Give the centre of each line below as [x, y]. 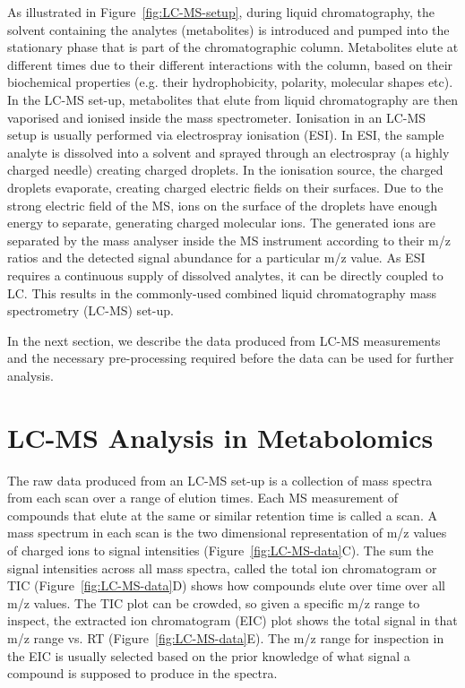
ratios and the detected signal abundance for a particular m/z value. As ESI [216, 258]
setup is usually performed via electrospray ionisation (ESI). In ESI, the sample [226, 135]
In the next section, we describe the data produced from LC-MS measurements [224, 340]
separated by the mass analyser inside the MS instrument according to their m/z [229, 240]
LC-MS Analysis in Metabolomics [220, 437]
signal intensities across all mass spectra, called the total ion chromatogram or [222, 568]
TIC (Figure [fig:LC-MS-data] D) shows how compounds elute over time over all [226, 585]
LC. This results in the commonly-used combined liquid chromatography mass [222, 292]
